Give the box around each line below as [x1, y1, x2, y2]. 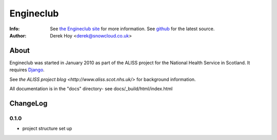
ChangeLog [9, 99, 48, 108]
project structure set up [22, 126, 72, 132]
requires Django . [9, 67, 45, 73]
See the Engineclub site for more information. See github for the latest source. [50, 26, 215, 32]
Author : [9, 32, 27, 38]
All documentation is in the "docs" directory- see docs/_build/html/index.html [9, 86, 173, 92]
